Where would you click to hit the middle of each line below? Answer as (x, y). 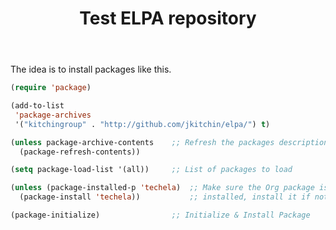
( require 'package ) (51, 88)
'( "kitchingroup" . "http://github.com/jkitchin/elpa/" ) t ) (142, 124)
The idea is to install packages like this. (91, 69)
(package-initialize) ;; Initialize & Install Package (160, 215)
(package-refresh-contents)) (80, 152)
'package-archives (53, 115)
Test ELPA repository (168, 18)
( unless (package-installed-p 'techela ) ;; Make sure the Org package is (169, 188)
